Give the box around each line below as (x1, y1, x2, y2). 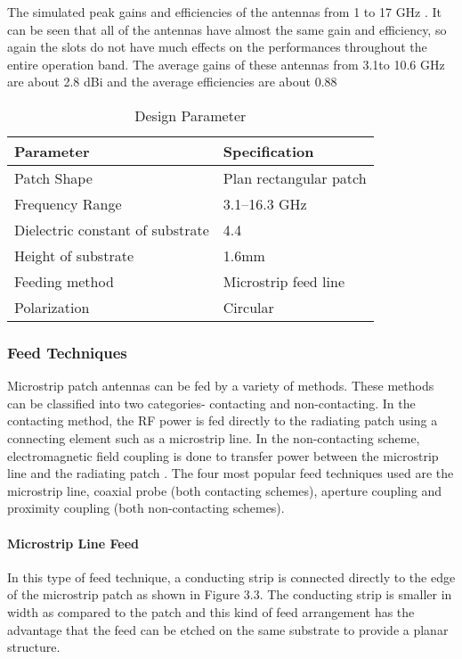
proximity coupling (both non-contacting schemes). (7, 498, 285, 517)
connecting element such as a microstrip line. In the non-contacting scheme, (7, 428, 420, 447)
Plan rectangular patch (223, 167, 367, 188)
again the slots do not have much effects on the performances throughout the (7, 37, 427, 56)
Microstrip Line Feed (7, 533, 139, 552)
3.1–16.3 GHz (223, 193, 307, 214)
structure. (7, 638, 61, 656)
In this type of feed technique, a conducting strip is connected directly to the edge (7, 567, 456, 586)
